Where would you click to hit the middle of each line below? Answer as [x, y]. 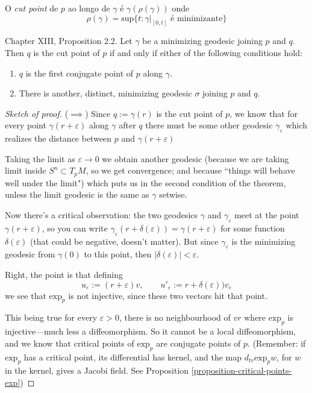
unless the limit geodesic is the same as [77, 194]
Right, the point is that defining [64, 275]
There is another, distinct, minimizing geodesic [105, 93]
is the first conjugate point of [80, 73]
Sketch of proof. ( [37, 113]
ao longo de [89, 8]
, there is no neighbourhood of [175, 317]
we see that [26, 295]
